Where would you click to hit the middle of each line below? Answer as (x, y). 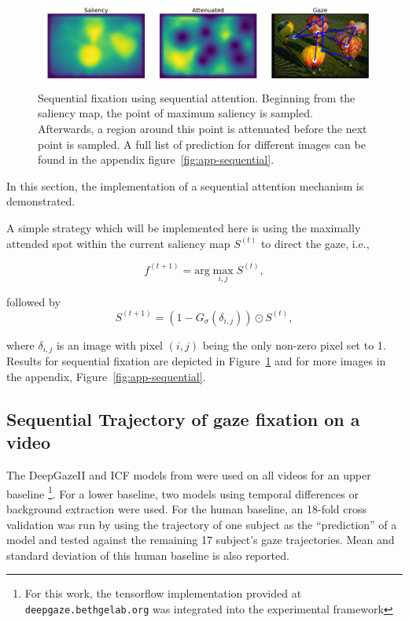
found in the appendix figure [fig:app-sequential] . (156, 159)
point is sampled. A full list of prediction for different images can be (202, 144)
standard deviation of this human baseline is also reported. (148, 555)
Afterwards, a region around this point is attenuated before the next (203, 129)
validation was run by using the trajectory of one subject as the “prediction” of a (202, 524)
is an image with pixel (109, 344)
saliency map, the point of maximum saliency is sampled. (175, 113)
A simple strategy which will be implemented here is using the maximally (184, 228)
